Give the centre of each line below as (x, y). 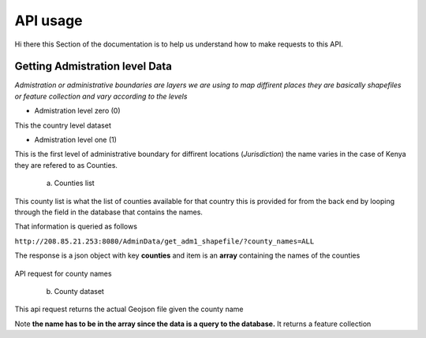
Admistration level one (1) (76, 140)
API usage (49, 20)
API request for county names (63, 273)
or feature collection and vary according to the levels (101, 96)
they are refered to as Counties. (66, 165)
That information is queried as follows (76, 227)
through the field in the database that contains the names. (108, 212)
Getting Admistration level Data (93, 67)
